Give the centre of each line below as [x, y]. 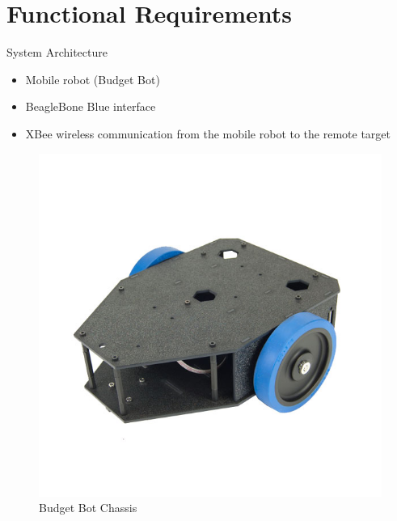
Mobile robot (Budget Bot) [93, 79]
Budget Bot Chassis [88, 508]
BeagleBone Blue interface [91, 106]
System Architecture [57, 52]
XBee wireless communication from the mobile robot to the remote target [208, 133]
